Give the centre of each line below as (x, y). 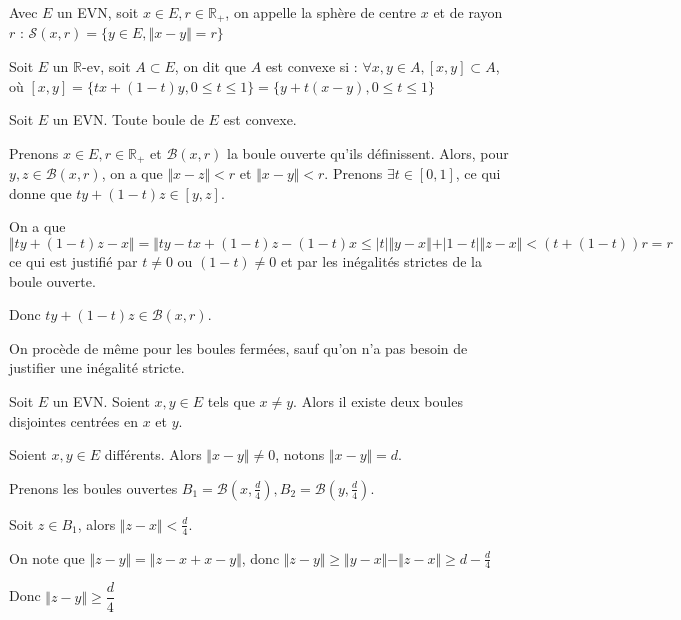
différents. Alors (153, 454)
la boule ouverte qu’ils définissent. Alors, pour (368, 152)
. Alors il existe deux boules (378, 401)
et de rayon (468, 12)
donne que (40, 192)
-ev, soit (106, 66)
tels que (231, 401)
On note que (47, 557)
